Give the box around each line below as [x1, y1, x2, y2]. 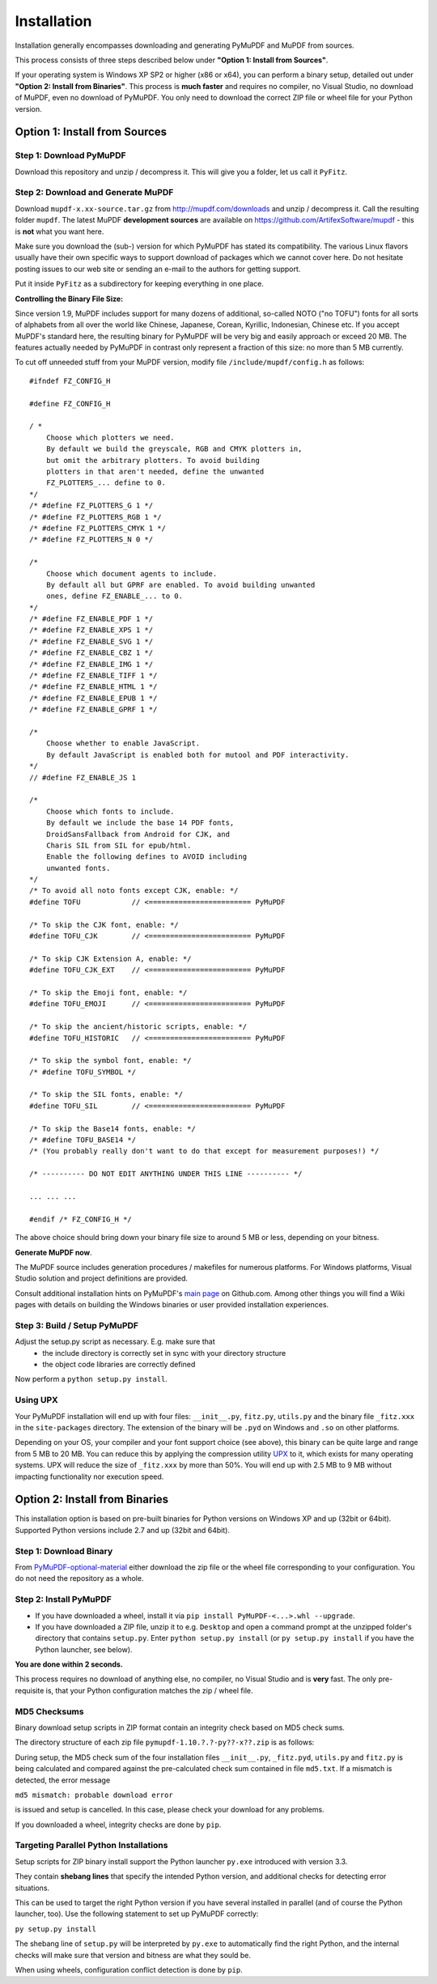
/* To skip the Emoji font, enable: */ [29, 988, 188, 997]
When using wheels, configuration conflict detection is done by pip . [15, 1965, 243, 1974]
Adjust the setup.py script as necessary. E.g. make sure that [15, 1336, 216, 1347]
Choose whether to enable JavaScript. [45, 739, 201, 748]
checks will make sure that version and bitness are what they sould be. [15, 1950, 251, 1960]
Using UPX [15, 1395, 58, 1406]
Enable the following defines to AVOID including [45, 852, 247, 861]
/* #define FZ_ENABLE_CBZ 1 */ [29, 648, 154, 657]
